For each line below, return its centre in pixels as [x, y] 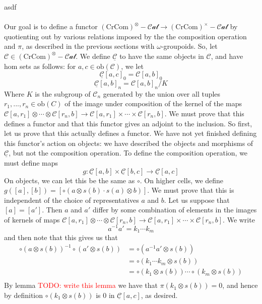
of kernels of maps [32, 219]
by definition [24, 295]
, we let [132, 66]
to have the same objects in [162, 56]
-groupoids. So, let [189, 46]
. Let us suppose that [197, 200]
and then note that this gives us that [61, 237]
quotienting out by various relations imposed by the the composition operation [125, 36]
